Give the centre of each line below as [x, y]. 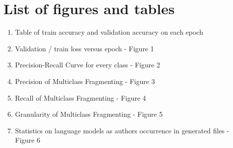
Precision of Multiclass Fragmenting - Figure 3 [85, 81]
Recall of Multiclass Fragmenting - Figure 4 [80, 97]
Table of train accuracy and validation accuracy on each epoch [109, 32]
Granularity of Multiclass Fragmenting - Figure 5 [89, 114]
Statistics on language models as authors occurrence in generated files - [122, 130]
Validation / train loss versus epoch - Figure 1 [84, 48]
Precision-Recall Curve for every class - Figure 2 [88, 65]
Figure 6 [27, 140]
